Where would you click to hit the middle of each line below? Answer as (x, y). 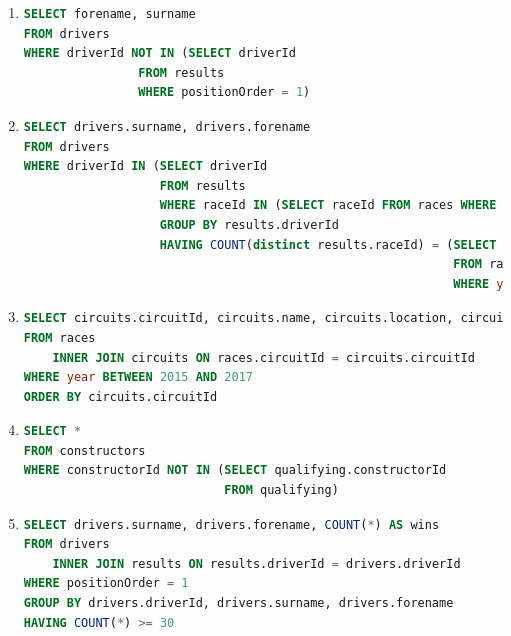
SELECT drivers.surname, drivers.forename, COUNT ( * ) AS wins (231, 524)
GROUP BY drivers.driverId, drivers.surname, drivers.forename (238, 603)
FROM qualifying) (281, 490)
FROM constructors (84, 450)
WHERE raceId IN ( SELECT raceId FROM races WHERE (328, 205)
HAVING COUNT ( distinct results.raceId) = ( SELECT (328, 244)
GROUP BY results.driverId (249, 224)
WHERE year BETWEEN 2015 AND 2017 (138, 377)
